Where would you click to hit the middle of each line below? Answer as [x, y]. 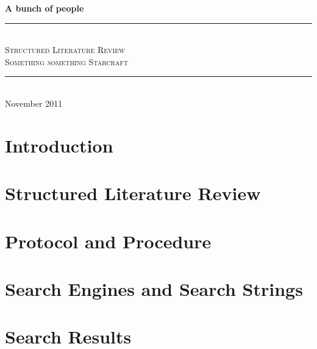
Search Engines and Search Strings [154, 288]
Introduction [59, 145]
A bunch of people [45, 8]
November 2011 [34, 103]
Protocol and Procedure [108, 241]
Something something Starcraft [67, 61]
